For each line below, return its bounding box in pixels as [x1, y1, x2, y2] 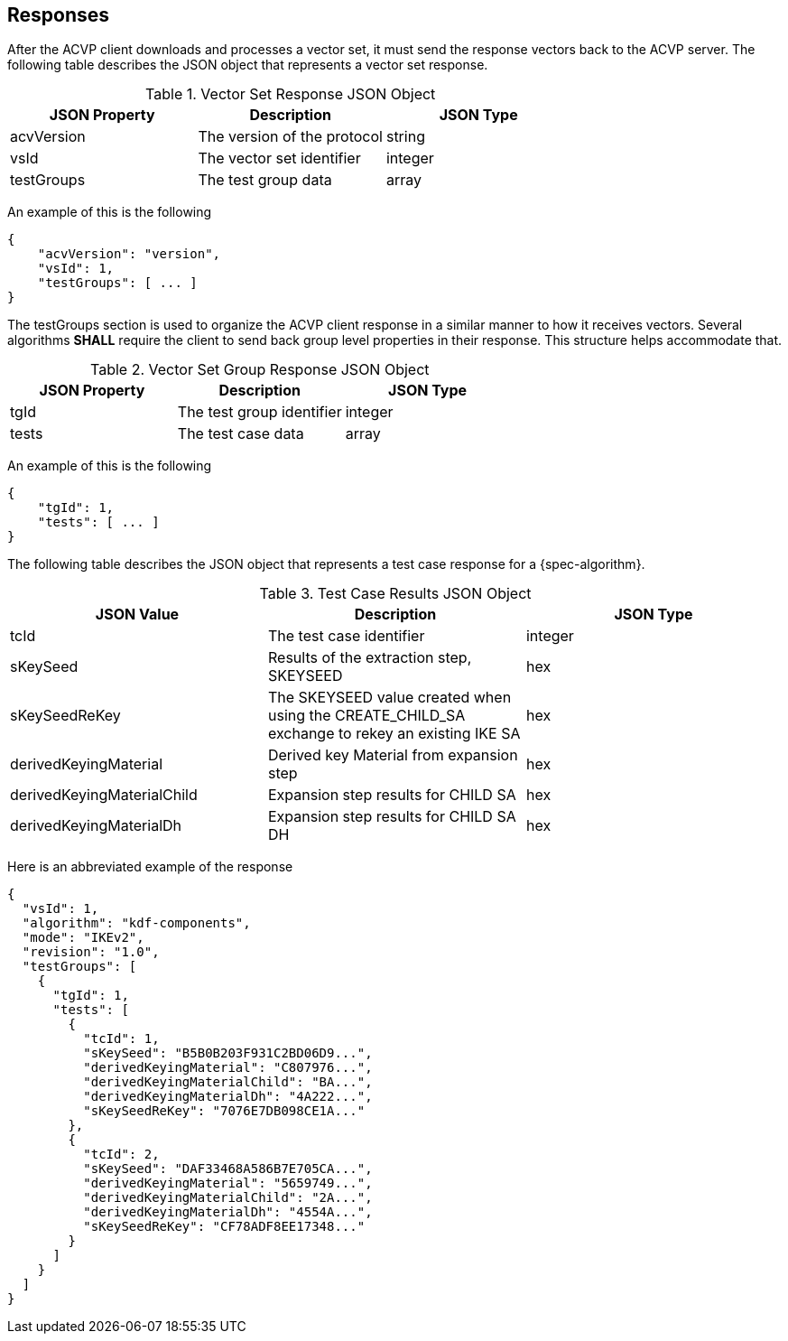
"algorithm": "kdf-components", [22, 916, 251, 931]
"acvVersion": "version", [37, 247, 221, 262]
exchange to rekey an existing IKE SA [267, 724, 521, 743]
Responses [7, 4, 110, 26]
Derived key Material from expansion [267, 746, 518, 765]
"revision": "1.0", [22, 945, 160, 960]
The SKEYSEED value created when [267, 688, 512, 707]
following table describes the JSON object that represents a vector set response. [7, 57, 488, 73]
